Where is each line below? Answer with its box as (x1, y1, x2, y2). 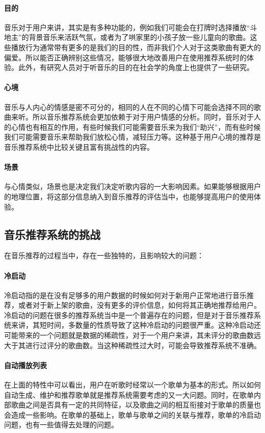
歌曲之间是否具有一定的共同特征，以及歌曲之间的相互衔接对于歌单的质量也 (11, 399, 261, 410)
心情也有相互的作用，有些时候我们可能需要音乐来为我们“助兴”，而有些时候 (11, 121, 261, 132)
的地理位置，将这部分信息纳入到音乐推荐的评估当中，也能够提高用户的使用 (4, 191, 254, 201)
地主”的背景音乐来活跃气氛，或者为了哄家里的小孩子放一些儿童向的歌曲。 (4, 32, 250, 42)
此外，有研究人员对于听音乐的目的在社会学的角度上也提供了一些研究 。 (18, 62, 254, 73)
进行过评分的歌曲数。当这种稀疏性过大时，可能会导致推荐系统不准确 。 (25, 339, 261, 350)
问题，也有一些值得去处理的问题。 (4, 419, 118, 430)
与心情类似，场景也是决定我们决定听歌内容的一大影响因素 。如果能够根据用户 (4, 181, 261, 192)
